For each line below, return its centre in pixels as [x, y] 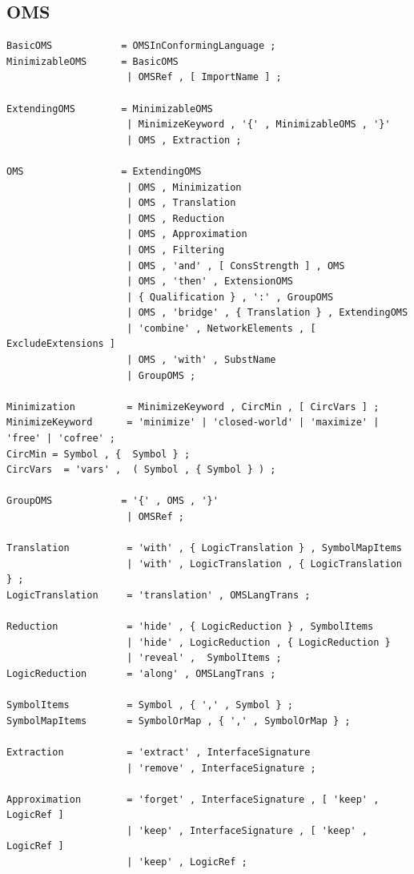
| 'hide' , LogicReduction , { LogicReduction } [259, 642]
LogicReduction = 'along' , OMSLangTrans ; [141, 673]
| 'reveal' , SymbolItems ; [204, 658]
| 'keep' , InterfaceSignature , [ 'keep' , [247, 830]
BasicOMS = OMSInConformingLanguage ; [141, 46]
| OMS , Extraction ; [184, 140]
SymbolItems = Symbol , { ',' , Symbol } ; [150, 705]
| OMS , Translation [181, 203]
